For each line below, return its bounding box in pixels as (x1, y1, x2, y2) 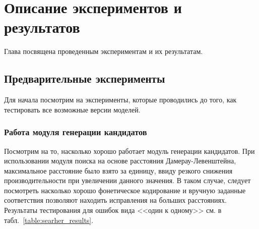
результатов (4, 17, 80, 37)
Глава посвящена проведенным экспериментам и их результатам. (4, 46, 203, 56)
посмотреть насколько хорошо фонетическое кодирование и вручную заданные (4, 185, 246, 195)
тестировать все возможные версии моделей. (4, 104, 141, 115)
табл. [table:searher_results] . (4, 214, 94, 225)
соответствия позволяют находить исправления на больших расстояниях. (4, 195, 227, 205)
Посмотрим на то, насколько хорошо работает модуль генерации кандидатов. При (4, 145, 255, 156)
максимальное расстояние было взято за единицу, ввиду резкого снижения (4, 165, 233, 176)
